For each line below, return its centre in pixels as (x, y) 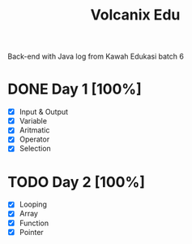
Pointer (31, 232)
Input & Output (44, 112)
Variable (33, 121)
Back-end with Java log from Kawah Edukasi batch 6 (96, 57)
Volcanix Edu (135, 15)
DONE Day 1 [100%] (75, 89)
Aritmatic (34, 130)
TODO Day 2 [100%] (76, 182)
